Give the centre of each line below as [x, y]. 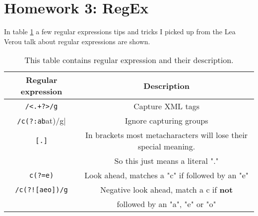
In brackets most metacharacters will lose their [167, 135]
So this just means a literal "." [166, 161]
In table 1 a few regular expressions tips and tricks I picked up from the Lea [120, 32]
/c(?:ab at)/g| [41, 121]
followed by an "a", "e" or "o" [166, 204]
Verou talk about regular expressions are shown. [77, 41]
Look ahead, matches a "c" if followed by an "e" [166, 175]
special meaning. [166, 146]
